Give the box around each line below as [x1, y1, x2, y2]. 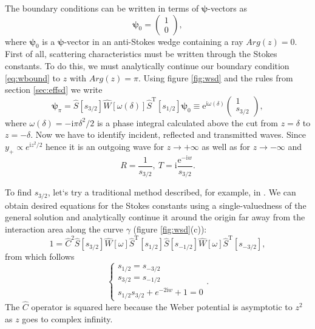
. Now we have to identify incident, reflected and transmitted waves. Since [30, 128, 306, 141]
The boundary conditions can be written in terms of [5, 2, 199, 14]
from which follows [5, 250, 75, 263]
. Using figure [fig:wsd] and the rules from [138, 71, 293, 84]
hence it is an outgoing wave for [46, 140, 164, 152]
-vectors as [208, 2, 247, 14]
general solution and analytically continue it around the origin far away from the [5, 211, 305, 223]
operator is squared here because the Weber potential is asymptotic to [31, 300, 293, 313]
